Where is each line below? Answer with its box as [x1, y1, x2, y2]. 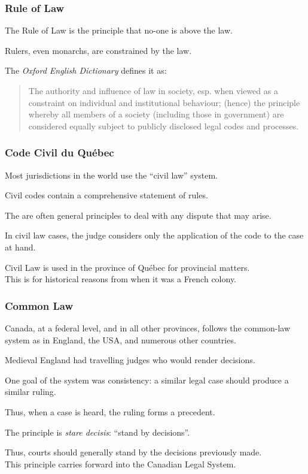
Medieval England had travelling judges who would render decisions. [5, 354, 255, 366]
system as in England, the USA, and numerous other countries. [5, 333, 236, 346]
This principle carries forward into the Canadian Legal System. [5, 457, 236, 470]
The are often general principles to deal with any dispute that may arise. [5, 209, 272, 221]
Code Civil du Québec [5, 145, 114, 160]
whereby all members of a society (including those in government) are [28, 108, 284, 120]
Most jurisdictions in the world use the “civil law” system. [5, 168, 218, 181]
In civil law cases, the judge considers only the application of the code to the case [5, 229, 304, 241]
